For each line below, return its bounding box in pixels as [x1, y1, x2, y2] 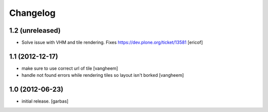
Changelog [9, 7, 56, 18]
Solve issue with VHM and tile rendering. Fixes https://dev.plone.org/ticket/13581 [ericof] [21, 40, 203, 46]
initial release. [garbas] [21, 98, 69, 104]
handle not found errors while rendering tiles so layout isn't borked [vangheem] [21, 72, 184, 78]
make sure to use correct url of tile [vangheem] [21, 65, 119, 71]
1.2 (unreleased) [9, 26, 61, 35]
